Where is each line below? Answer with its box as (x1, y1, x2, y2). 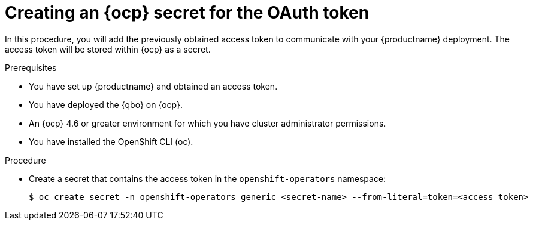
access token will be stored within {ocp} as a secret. (5, 44, 211, 54)
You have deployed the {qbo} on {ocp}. (29, 99, 183, 110)
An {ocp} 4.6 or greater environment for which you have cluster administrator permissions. (29, 118, 386, 128)
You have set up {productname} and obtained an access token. (29, 81, 278, 91)
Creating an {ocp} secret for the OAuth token (5, 2, 370, 23)
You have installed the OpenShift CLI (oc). (29, 136, 193, 147)
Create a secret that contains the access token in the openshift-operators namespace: (29, 173, 386, 184)
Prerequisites (5, 62, 57, 73)
